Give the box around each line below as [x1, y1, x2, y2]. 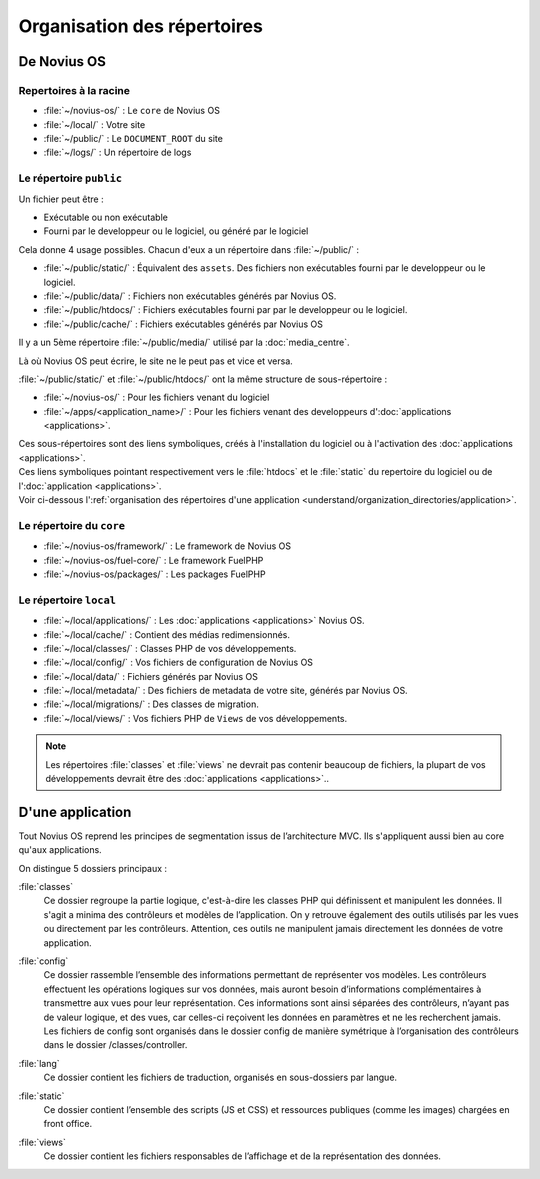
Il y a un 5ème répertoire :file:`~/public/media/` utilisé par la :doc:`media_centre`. [18, 336, 350, 349]
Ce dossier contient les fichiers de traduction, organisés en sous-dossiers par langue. [43, 1071, 398, 1084]
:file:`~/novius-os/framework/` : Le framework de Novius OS [43, 540, 292, 552]
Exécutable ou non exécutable [43, 211, 169, 224]
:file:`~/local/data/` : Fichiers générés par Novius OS [43, 670, 259, 682]
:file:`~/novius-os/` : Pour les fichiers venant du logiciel [43, 391, 270, 404]
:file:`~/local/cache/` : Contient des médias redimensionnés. [43, 628, 290, 640]
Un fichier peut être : [18, 193, 104, 205]
